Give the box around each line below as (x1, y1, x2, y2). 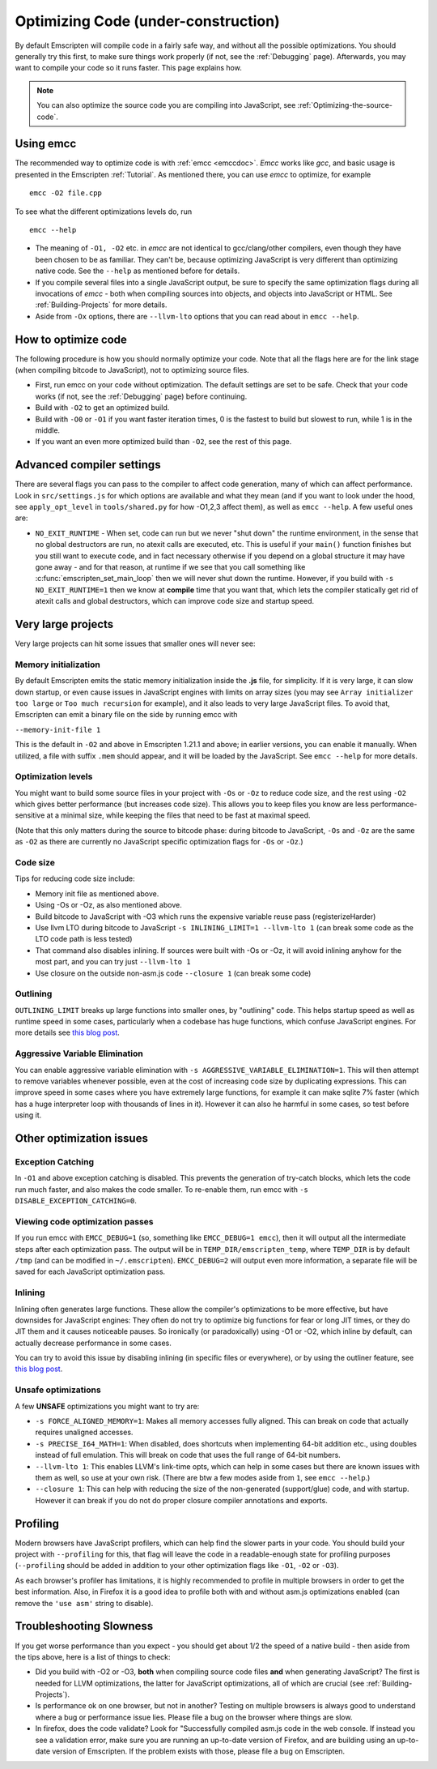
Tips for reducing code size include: (15, 874, 135, 883)
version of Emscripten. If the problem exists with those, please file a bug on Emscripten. (51, 1746, 346, 1756)
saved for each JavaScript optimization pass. (15, 1267, 166, 1276)
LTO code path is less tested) (35, 934, 133, 944)
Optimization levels (15, 771, 93, 782)
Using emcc (15, 137, 77, 151)
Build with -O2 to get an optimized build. (35, 403, 170, 412)
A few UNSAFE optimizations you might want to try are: (15, 1401, 200, 1411)
